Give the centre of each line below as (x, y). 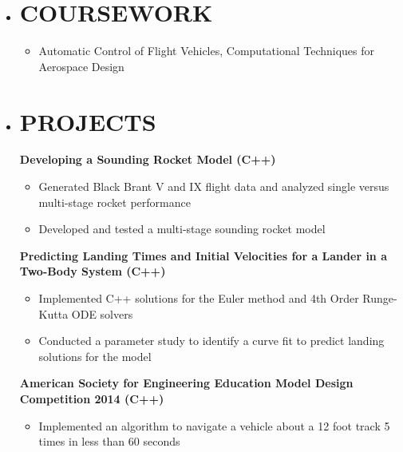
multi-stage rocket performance (115, 202)
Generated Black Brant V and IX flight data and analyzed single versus (214, 186)
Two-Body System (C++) (93, 271)
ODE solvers (102, 313)
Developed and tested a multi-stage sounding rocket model (182, 229)
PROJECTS (88, 121)
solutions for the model (95, 356)
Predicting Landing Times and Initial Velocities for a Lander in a (203, 255)
